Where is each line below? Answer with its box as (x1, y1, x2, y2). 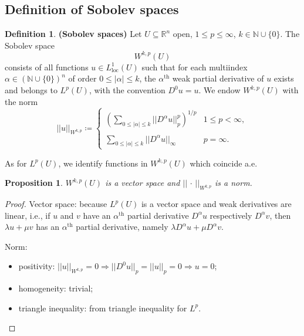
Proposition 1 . (5, 177, 63, 189)
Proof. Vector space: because (5, 198, 107, 210)
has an (36, 220, 59, 233)
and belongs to (5, 84, 58, 96)
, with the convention (89, 84, 165, 96)
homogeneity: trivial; (18, 282, 93, 294)
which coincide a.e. (190, 157, 258, 169)
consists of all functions (5, 60, 89, 73)
